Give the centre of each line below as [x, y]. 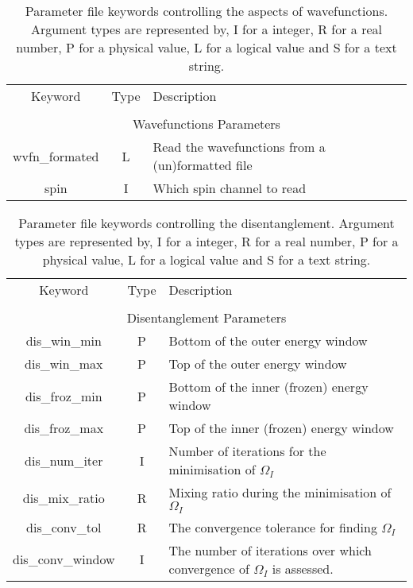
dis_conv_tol [64, 527]
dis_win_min [64, 340]
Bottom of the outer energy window [268, 340]
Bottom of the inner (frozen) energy [268, 387]
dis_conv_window [64, 559]
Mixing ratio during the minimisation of [280, 492]
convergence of [209, 568]
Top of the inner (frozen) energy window [281, 428]
